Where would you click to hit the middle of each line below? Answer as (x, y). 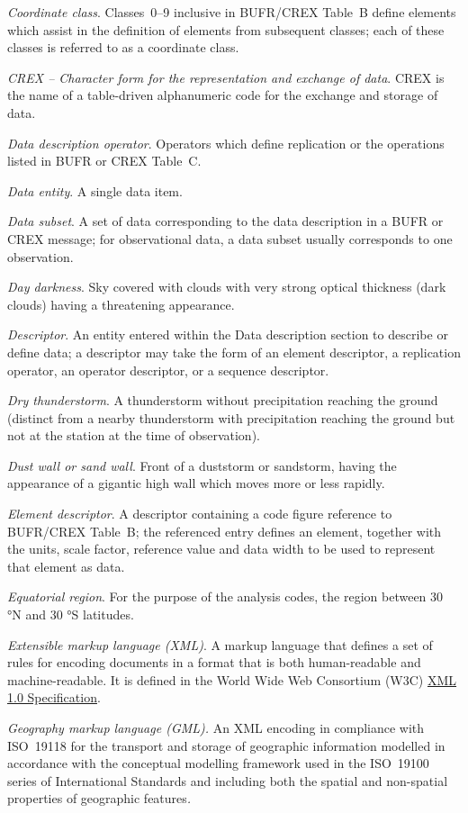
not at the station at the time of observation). (134, 435)
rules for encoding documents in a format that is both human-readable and (214, 662)
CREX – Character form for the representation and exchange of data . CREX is (226, 77)
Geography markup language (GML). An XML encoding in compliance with (216, 727)
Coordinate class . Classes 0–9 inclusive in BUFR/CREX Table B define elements (232, 12)
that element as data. (66, 566)
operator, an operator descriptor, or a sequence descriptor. (168, 370)
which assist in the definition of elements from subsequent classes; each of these (226, 29)
